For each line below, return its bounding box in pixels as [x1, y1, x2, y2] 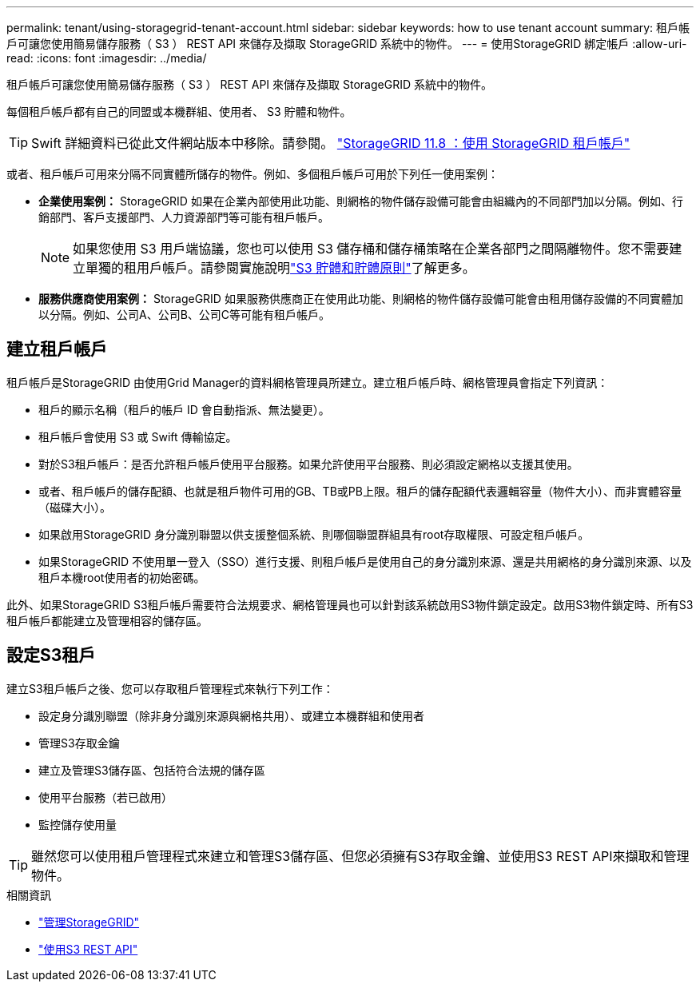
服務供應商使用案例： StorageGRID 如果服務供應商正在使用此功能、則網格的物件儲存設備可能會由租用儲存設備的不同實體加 [38, 292, 683, 305]
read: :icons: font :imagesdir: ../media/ [6, 51, 207, 65]
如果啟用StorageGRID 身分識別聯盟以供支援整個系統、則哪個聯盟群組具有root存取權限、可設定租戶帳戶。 [38, 527, 590, 541]
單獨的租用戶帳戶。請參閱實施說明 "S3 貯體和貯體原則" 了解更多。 [86, 260, 475, 276]
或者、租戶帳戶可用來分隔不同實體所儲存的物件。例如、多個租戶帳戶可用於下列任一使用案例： [6, 167, 499, 181]
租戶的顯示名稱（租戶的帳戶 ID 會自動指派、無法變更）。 [38, 402, 330, 416]
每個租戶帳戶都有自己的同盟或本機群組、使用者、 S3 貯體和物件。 [6, 105, 352, 118]
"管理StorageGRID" [38, 914, 140, 929]
